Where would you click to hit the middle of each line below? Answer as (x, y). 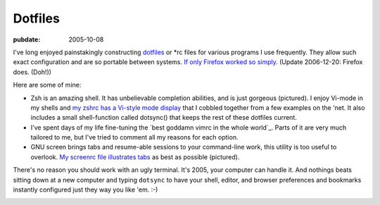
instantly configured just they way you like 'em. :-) (85, 190)
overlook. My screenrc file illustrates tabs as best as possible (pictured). (135, 157)
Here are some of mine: (47, 85)
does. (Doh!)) (32, 72)
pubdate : (27, 39)
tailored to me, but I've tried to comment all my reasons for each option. (134, 137)
